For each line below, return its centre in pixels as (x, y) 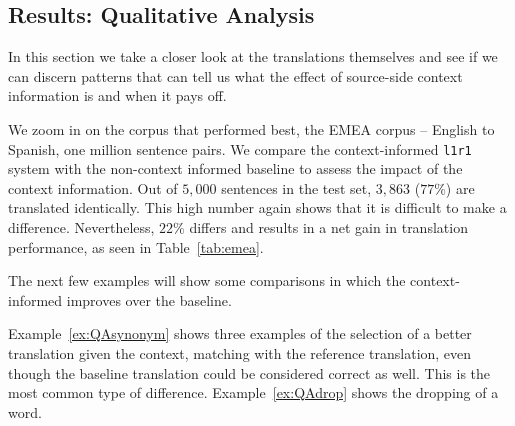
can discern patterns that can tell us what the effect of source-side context (235, 75)
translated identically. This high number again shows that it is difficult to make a (257, 207)
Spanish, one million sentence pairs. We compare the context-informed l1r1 (240, 148)
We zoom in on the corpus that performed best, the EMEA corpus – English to (251, 128)
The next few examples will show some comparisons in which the (207, 280)
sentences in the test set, (296, 187)
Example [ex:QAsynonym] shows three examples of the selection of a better (240, 333)
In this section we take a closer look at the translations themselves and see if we (253, 56)
